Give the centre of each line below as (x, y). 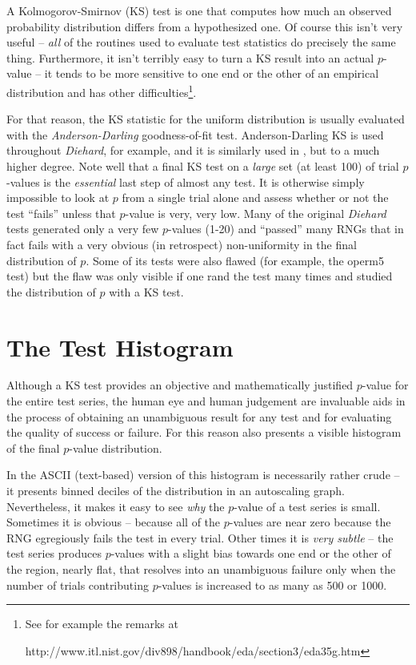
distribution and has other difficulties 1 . (102, 91)
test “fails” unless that (61, 213)
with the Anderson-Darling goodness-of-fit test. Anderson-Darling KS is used (195, 134)
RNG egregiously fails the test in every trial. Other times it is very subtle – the (200, 537)
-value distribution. (116, 447)
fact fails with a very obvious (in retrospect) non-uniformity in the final (182, 244)
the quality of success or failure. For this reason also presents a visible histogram (204, 432)
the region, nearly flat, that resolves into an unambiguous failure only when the (201, 569)
